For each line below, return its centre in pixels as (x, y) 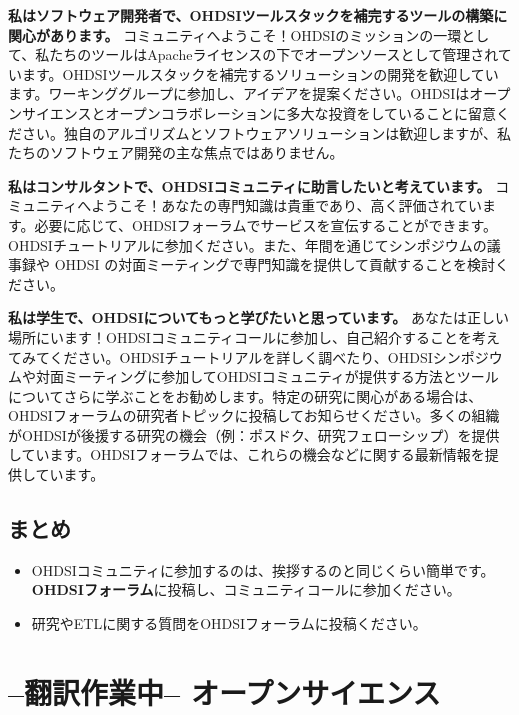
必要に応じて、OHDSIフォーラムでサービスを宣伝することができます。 (266, 224)
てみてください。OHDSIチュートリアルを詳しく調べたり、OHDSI (220, 356)
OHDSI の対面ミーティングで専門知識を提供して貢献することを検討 (274, 264)
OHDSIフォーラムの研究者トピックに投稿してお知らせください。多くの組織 (254, 415)
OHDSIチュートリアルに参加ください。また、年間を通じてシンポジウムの (247, 244)
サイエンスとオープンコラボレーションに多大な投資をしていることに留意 (259, 112)
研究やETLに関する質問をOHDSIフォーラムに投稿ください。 (229, 623)
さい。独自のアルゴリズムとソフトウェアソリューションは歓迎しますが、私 (266, 132)
